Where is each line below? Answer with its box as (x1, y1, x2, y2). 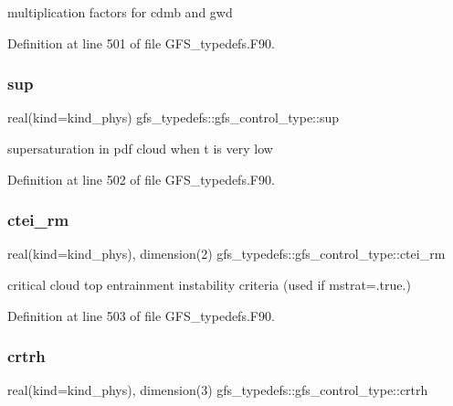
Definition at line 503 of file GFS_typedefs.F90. (7, 305, 275, 325)
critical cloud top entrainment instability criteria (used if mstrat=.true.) (7, 275, 411, 294)
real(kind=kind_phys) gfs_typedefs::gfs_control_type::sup (7, 108, 339, 127)
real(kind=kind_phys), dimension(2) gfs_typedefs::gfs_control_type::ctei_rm (7, 244, 446, 263)
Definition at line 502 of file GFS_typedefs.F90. (7, 169, 275, 188)
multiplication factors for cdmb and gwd (7, 3, 233, 21)
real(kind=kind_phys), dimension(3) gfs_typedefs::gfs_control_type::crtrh (7, 380, 428, 400)
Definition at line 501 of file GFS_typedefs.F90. (7, 33, 275, 52)
